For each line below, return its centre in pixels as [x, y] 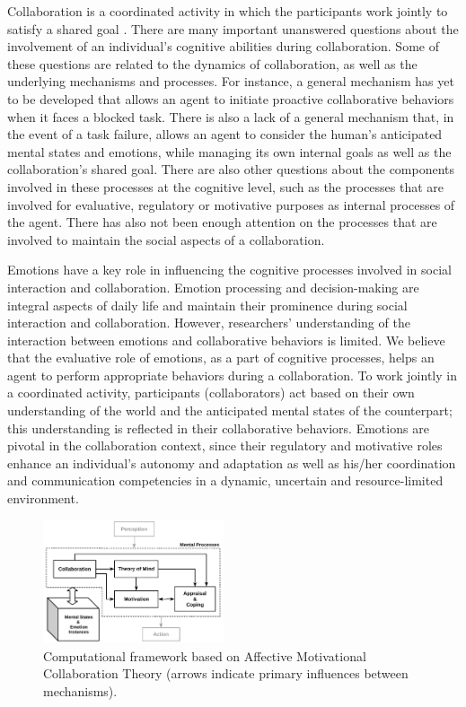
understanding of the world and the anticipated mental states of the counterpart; [230, 410]
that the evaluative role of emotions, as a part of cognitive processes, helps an [221, 358]
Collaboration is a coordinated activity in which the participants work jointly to [228, 11]
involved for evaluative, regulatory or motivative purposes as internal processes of [231, 204]
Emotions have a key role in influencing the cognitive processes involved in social [229, 270]
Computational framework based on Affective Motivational [205, 655]
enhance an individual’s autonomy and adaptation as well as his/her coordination [232, 463]
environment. [43, 498]
